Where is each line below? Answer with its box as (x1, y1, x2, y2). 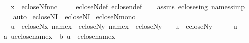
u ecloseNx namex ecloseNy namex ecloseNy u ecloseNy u (10, 21, 237, 31)
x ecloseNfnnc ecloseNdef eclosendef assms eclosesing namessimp (10, 1, 245, 11)
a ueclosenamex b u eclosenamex (3, 30, 115, 41)
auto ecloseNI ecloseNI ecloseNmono (13, 11, 136, 21)
